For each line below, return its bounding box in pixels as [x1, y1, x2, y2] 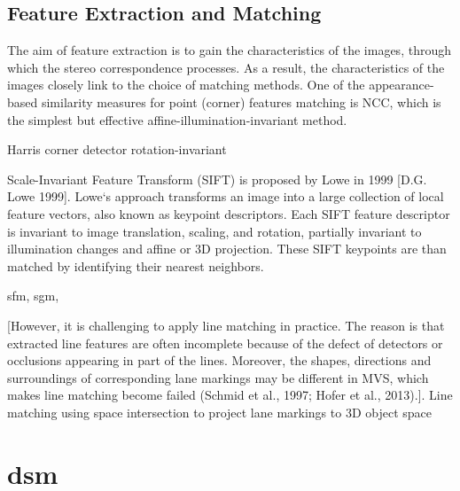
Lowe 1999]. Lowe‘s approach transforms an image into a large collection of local [7, 187, 444, 206]
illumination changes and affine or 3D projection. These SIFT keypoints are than [7, 239, 447, 258]
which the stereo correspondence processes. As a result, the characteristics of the [7, 58, 445, 76]
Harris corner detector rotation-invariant [7, 140, 227, 159]
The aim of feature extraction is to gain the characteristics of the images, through [7, 41, 451, 59]
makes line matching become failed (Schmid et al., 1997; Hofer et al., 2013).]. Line [7, 386, 453, 404]
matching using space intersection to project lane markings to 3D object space [7, 402, 432, 421]
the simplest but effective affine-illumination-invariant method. [7, 110, 347, 129]
